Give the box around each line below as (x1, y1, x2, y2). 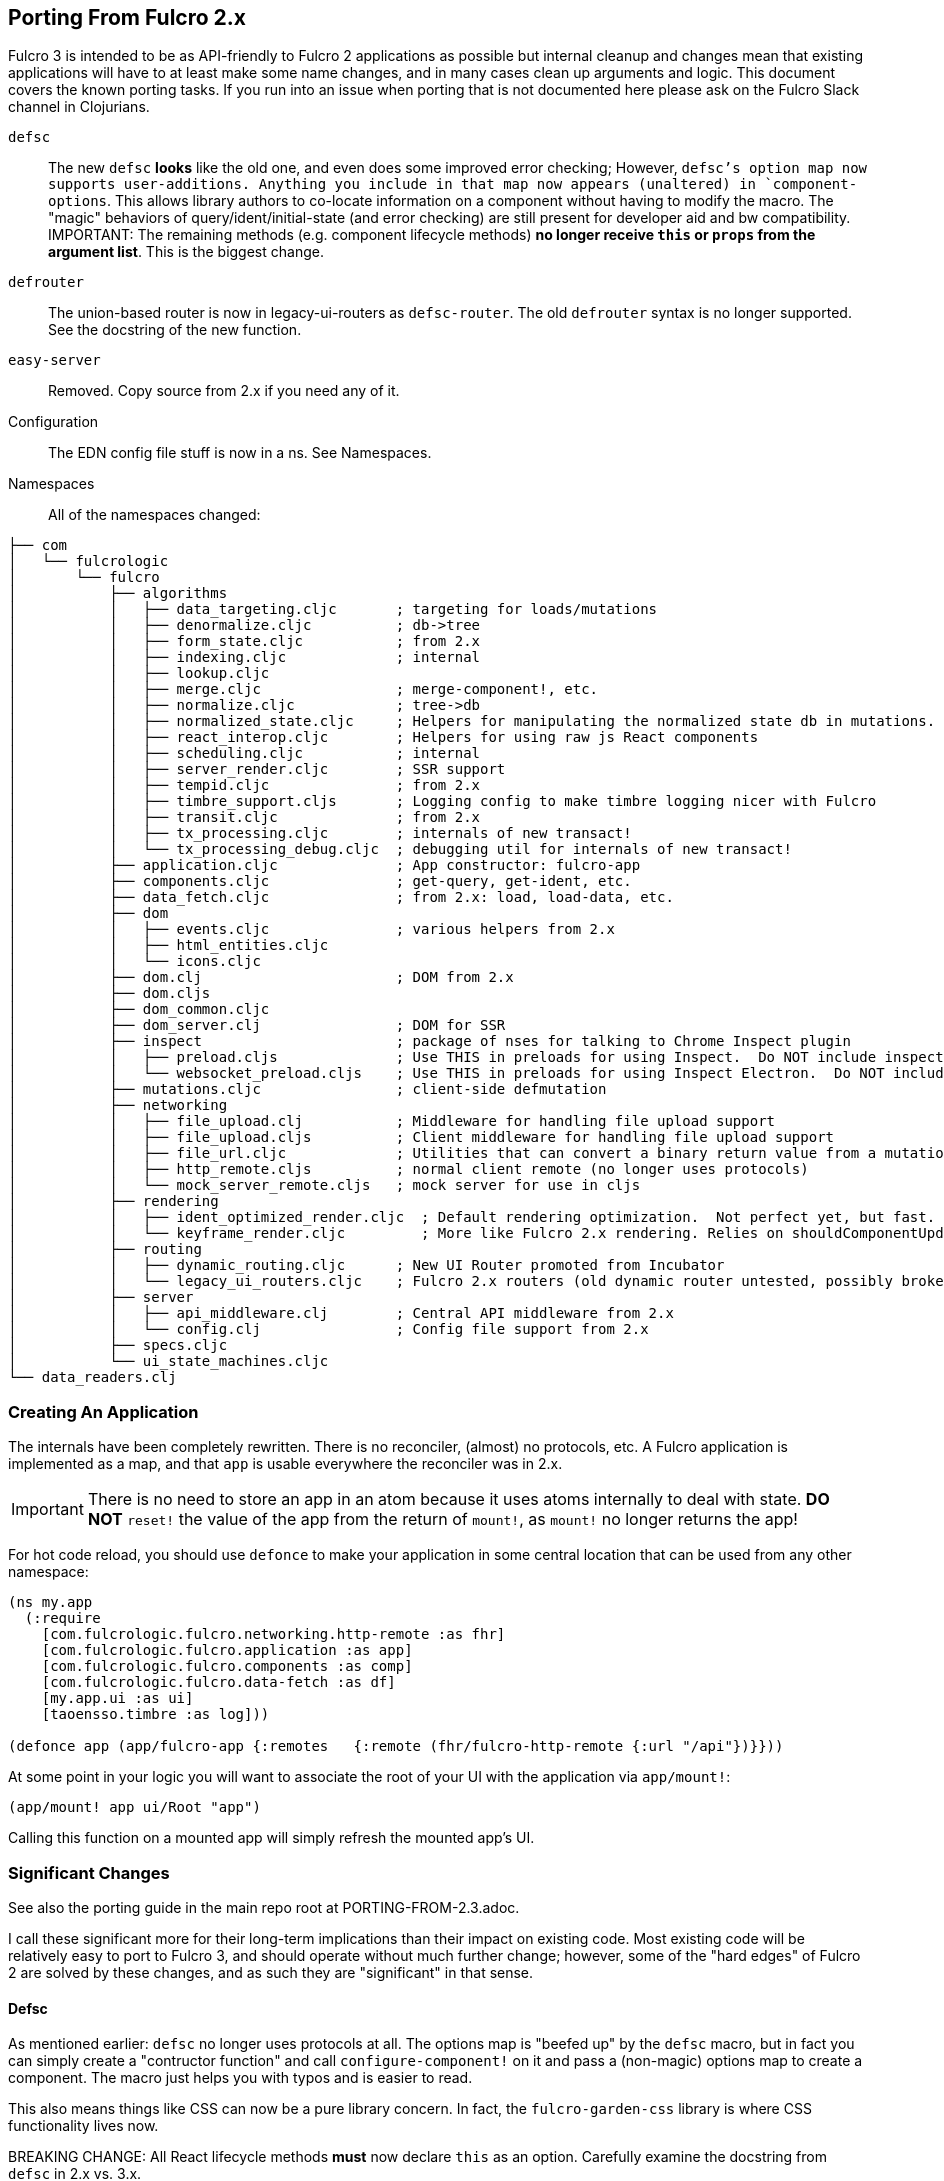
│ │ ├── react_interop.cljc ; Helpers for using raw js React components (8, 729, 759, 746)
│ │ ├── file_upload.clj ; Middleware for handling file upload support (8, 1113, 776, 1130)
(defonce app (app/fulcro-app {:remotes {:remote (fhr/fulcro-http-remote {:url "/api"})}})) (8, 1738, 784, 1755)
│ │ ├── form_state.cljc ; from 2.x (8, 633, 481, 650)
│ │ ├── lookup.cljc (8, 665, 270, 682)
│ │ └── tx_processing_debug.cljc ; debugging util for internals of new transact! (8, 841, 792, 858)
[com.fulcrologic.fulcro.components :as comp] (41, 1658, 413, 1675)
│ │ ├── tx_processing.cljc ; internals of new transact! (8, 825, 632, 842)
